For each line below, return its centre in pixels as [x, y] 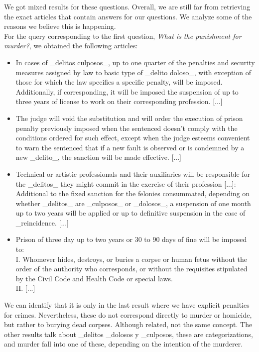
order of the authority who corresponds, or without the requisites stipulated [131, 269]
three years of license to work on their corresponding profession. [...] [119, 101]
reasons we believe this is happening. [60, 26]
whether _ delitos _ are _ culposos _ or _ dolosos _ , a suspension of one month [133, 203]
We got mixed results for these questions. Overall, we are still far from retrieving [127, 6]
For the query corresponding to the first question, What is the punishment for [123, 36]
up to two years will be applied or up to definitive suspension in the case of [130, 213]
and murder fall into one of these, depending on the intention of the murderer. [124, 344]
